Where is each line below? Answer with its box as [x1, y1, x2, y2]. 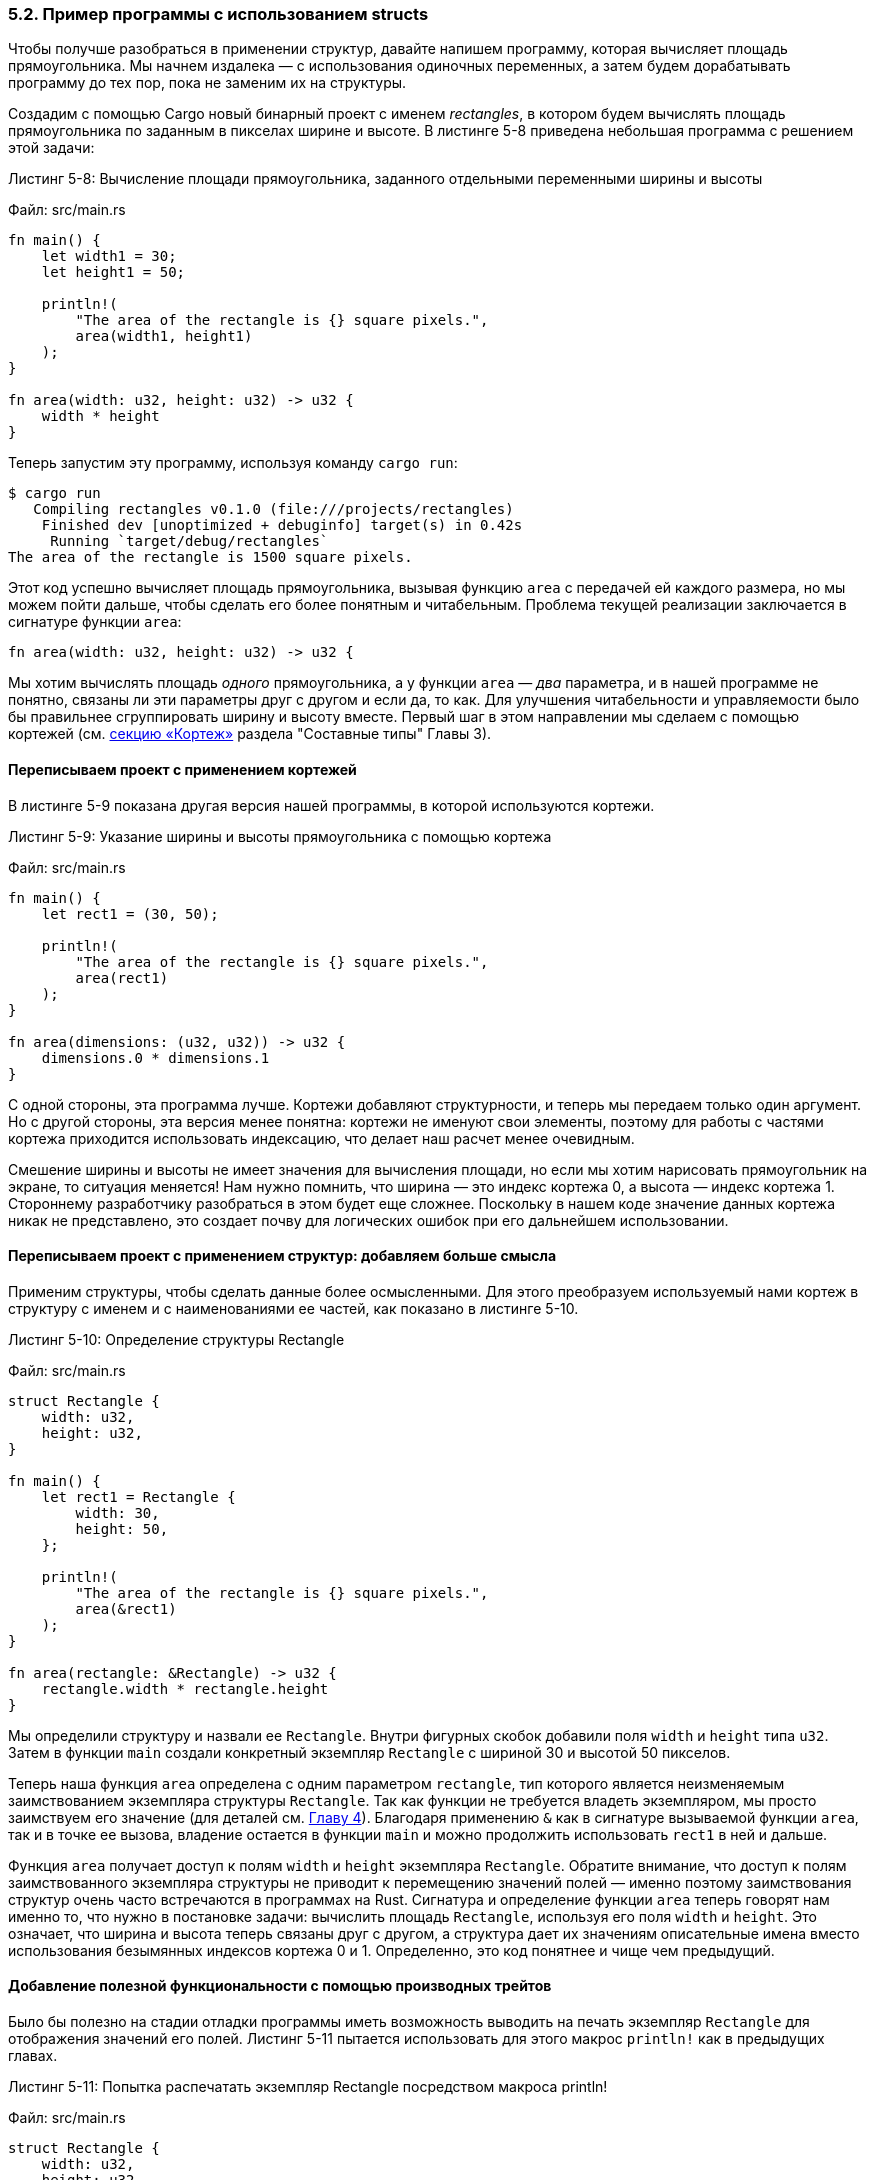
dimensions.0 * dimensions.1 [41, 1049, 270, 1066]
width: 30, [75, 1504, 160, 1521]
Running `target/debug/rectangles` [50, 533, 329, 550]
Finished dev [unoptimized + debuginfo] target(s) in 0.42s [41, 517, 523, 534]
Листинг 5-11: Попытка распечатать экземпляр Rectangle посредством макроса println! [8, 2078, 608, 2096]
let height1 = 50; [41, 264, 186, 281]
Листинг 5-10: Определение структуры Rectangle [8, 1330, 345, 1348]
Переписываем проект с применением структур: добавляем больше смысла [8, 1247, 557, 1265]
